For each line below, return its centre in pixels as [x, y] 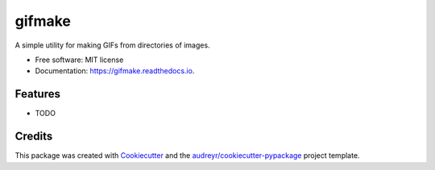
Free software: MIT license [79, 60]
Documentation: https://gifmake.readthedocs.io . [115, 71]
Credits [34, 137]
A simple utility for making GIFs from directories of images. [112, 45]
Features [37, 94]
